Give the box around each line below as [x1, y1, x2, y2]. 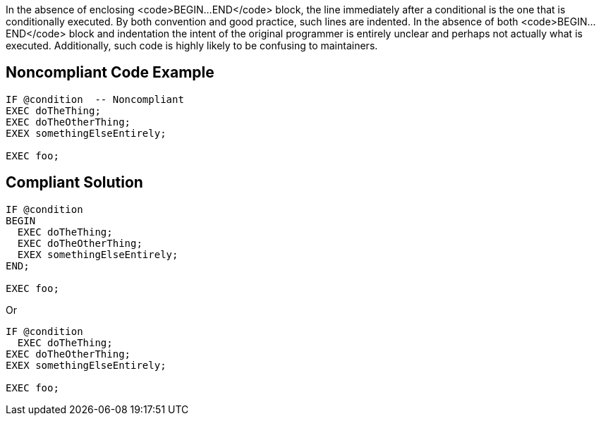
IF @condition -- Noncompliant [6, 93, 184, 105]
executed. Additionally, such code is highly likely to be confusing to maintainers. [6, 39, 378, 51]
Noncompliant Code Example [6, 63, 214, 82]
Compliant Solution [6, 173, 143, 192]
